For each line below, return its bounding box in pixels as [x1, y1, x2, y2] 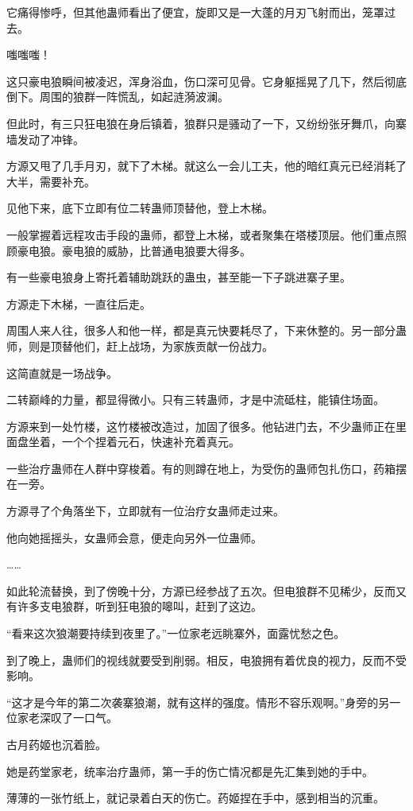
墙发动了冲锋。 [6, 130, 84, 147]
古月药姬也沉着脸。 [6, 736, 106, 752]
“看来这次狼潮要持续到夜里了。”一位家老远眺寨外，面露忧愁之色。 [6, 625, 345, 642]
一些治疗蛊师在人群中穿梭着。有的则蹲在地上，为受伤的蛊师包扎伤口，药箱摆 [6, 460, 407, 476]
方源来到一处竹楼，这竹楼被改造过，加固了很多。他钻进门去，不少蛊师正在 [6, 417, 396, 434]
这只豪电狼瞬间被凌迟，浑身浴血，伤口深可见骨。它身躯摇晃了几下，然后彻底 [6, 72, 407, 89]
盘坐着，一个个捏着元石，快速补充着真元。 [17, 433, 240, 450]
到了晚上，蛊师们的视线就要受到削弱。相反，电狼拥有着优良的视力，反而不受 [6, 651, 407, 668]
